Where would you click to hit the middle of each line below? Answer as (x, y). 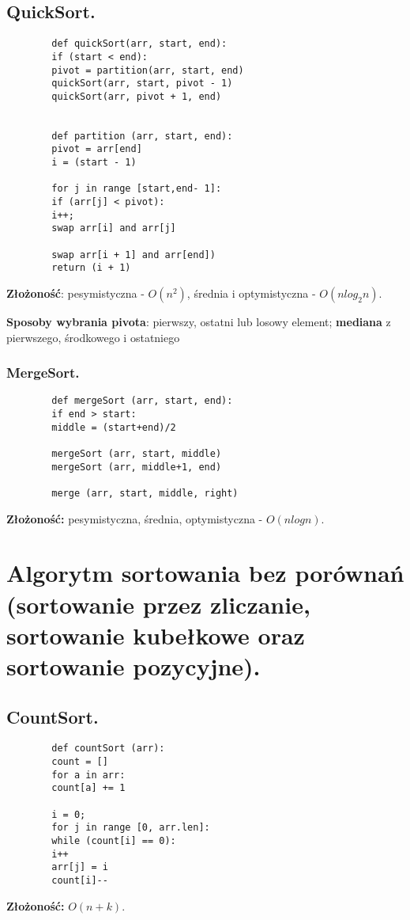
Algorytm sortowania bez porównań (205, 573)
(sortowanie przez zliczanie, (158, 604)
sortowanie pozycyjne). (134, 666)
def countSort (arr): (108, 749)
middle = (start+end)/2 (114, 427)
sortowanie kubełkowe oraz (156, 635)
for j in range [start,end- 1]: (137, 189)
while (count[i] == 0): (114, 841)
